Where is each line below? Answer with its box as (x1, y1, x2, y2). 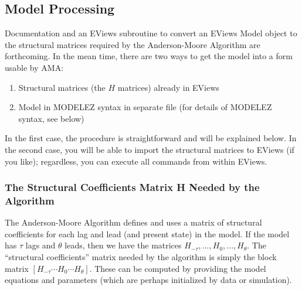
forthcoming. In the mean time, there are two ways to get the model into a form (5, 50, 293, 62)
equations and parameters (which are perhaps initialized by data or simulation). (5, 274, 292, 286)
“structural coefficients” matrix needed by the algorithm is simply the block (5, 251, 277, 263)
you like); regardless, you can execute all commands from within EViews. (5, 155, 267, 167)
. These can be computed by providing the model (89, 262, 266, 274)
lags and (25, 239, 56, 251)
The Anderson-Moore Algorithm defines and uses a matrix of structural (5, 216, 262, 228)
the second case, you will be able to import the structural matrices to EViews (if (5, 143, 294, 155)
